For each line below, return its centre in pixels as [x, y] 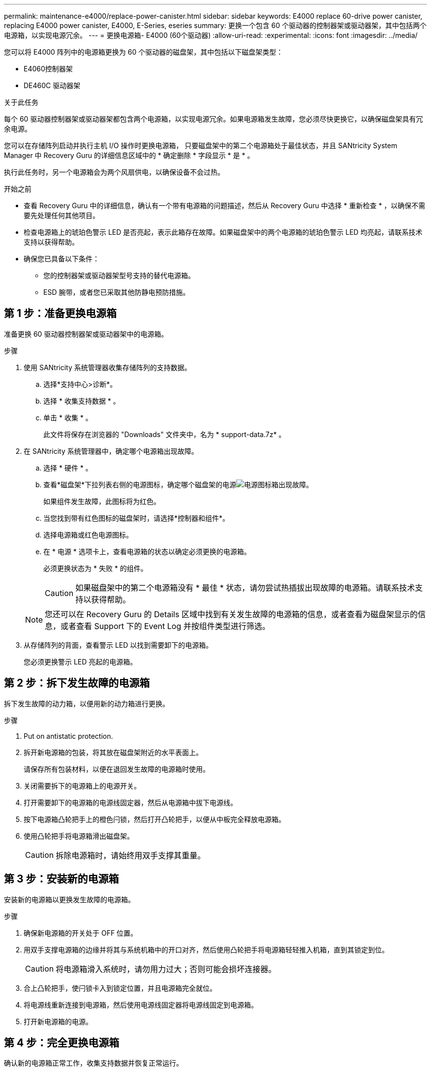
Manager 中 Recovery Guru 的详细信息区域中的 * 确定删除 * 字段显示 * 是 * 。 [129, 155]
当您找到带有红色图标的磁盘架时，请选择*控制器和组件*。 [137, 518]
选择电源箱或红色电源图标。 [88, 535]
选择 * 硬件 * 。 [68, 468]
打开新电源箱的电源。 [58, 1021]
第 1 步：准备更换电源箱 [60, 314]
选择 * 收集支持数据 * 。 [82, 401]
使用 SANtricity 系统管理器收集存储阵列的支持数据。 [108, 367]
